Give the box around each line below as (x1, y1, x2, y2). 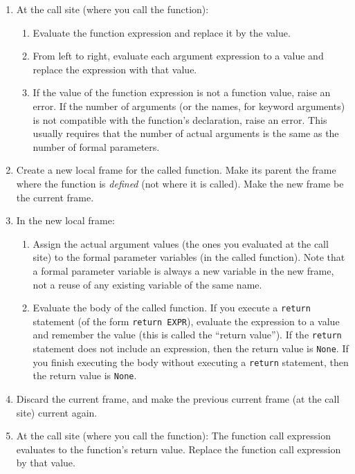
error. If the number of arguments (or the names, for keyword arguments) (33, 98, 345, 113)
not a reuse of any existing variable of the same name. (33, 277, 262, 291)
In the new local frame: (16, 213, 115, 228)
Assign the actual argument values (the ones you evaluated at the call (33, 236, 329, 250)
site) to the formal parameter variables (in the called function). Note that (33, 250, 345, 264)
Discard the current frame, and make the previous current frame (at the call (16, 392, 340, 406)
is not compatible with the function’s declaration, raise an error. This (33, 112, 327, 127)
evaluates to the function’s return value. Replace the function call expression (16, 441, 341, 456)
